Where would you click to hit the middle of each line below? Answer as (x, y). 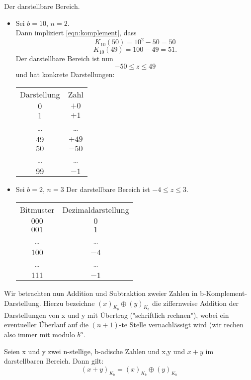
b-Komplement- (224, 293)
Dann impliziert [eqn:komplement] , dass (76, 33)
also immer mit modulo (40, 334)
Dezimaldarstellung (96, 210)
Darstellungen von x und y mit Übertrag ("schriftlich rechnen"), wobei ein (117, 315)
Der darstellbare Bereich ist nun (64, 58)
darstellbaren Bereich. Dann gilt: (54, 361)
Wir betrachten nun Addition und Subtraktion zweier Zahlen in (101, 293)
